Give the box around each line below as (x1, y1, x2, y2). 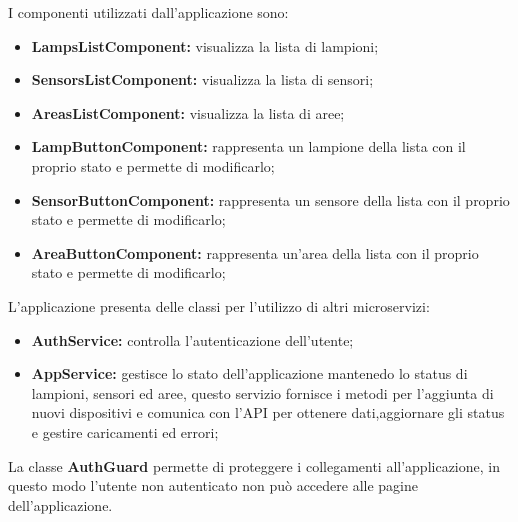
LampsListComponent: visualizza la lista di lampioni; (31, 35, 379, 56)
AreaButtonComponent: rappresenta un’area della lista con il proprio (31, 242, 479, 263)
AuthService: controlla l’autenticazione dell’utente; (31, 329, 354, 350)
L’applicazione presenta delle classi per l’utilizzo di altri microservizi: (8, 295, 430, 316)
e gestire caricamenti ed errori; (31, 421, 219, 442)
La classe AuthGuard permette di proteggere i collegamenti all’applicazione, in (8, 455, 500, 476)
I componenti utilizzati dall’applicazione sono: (8, 2, 289, 22)
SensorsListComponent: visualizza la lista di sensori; (31, 69, 374, 90)
